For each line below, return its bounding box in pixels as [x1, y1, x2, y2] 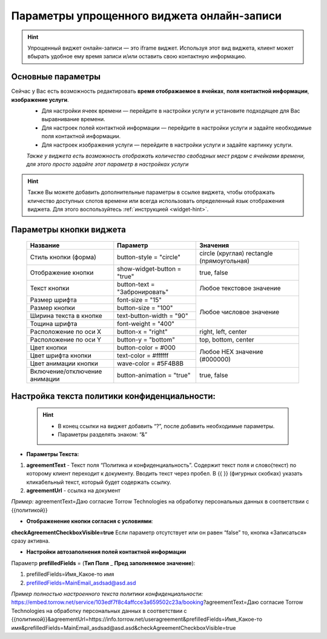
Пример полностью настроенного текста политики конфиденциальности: [11, 590, 203, 597]
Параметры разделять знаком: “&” [58, 431, 148, 439]
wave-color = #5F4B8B [117, 359, 184, 368]
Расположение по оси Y [30, 336, 102, 344]
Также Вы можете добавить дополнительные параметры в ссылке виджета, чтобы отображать [27, 188, 276, 196]
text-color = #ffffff [117, 351, 169, 360]
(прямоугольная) [199, 257, 249, 265]
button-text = [117, 280, 155, 289]
